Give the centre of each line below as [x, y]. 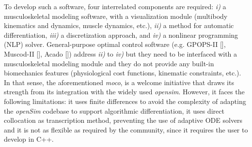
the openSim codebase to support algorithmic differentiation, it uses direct [114, 110]
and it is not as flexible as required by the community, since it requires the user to [126, 129]
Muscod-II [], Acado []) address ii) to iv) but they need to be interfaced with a [121, 53]
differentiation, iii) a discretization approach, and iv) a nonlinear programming [121, 35]
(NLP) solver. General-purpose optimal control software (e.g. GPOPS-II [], [115, 44]
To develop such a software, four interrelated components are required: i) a [115, 6]
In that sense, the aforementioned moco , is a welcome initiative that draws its [119, 82]
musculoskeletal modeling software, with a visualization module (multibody [116, 16]
